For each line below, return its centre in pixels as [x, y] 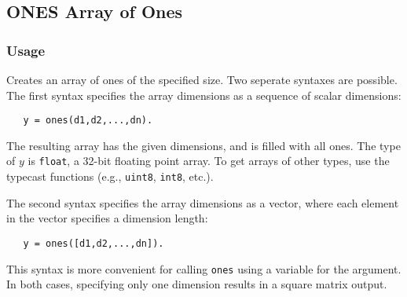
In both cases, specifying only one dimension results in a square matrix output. [197, 284]
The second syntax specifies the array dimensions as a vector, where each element [203, 202]
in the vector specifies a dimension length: [107, 218]
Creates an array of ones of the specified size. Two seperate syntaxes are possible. [202, 79]
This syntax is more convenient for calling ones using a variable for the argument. [204, 268]
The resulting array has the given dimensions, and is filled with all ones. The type [203, 145]
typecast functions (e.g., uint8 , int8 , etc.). [110, 176]
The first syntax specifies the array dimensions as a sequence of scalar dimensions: [204, 95]
